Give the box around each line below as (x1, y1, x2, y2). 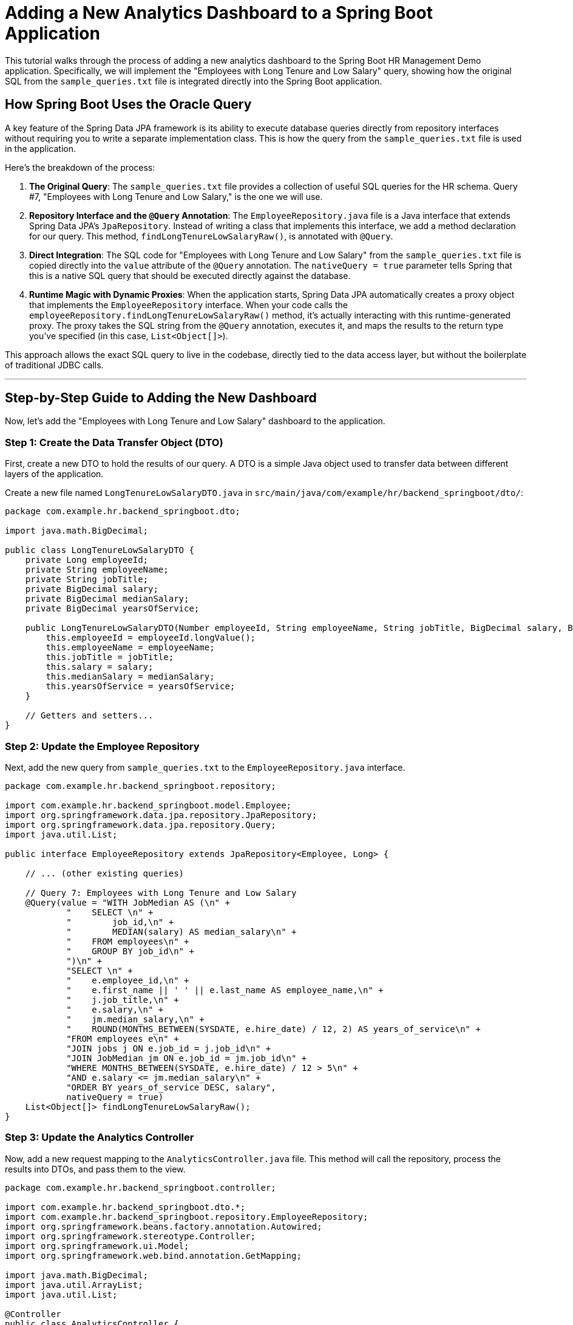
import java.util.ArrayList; (5, 1279, 143, 1290)
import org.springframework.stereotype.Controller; (5, 1231, 256, 1241)
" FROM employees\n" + (66, 936, 189, 946)
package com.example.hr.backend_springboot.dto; (5, 506, 240, 517)
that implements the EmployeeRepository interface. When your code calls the (29, 299, 348, 310)
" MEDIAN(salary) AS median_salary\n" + (66, 926, 297, 937)
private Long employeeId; (25, 555, 149, 565)
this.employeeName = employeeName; (46, 642, 215, 653)
